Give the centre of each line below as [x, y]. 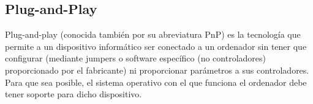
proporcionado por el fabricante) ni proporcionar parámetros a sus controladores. [157, 70]
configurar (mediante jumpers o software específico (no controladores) [135, 58]
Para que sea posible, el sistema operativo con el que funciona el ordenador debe [156, 82]
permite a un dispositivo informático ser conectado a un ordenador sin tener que [156, 46]
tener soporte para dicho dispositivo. [74, 94]
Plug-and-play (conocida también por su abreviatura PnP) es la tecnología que [153, 34]
